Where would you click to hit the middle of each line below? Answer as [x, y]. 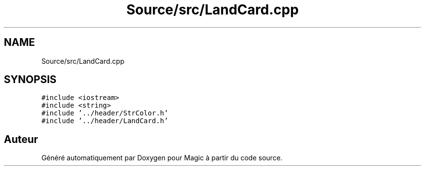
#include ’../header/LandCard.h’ [105, 121]
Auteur [21, 139]
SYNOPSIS [30, 80]
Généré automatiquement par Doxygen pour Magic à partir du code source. [162, 158]
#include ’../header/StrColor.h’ [105, 113]
